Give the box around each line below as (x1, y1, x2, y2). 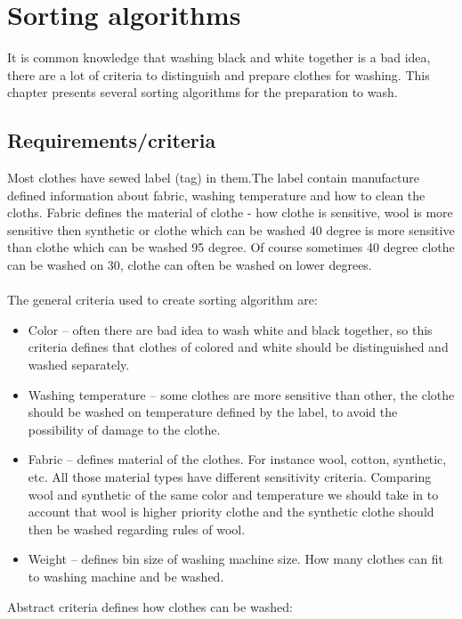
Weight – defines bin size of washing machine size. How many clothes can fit (28, 550, 444, 568)
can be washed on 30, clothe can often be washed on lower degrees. (7, 256, 372, 274)
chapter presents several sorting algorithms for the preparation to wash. (7, 83, 398, 102)
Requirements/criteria (7, 126, 216, 154)
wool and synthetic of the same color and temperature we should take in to (28, 485, 439, 503)
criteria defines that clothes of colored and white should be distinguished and (28, 338, 449, 356)
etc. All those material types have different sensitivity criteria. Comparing (28, 468, 432, 486)
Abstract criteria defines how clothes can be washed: (7, 597, 293, 615)
